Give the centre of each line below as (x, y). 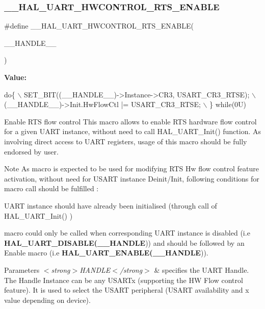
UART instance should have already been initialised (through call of (111, 205)
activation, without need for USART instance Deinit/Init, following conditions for (132, 178)
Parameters (22, 269)
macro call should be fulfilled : (51, 188)
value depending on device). (47, 300)
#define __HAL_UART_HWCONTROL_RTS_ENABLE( (99, 26)
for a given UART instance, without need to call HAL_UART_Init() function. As (133, 131)
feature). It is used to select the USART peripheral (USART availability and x (127, 290)
